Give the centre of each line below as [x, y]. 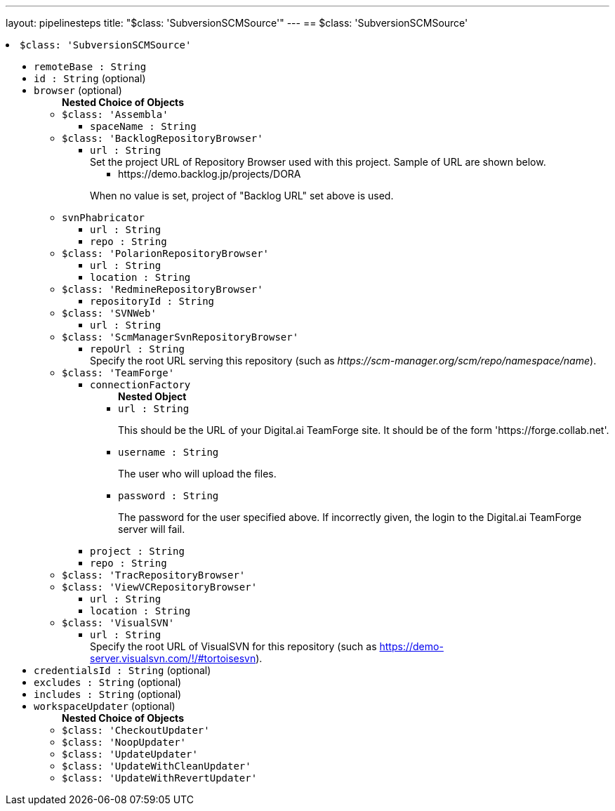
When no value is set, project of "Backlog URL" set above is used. [242, 196]
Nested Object [152, 396]
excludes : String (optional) [108, 682]
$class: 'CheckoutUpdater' [136, 730]
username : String [168, 452]
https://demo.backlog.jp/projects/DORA [210, 174]
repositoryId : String [152, 301]
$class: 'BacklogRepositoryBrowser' [163, 138]
